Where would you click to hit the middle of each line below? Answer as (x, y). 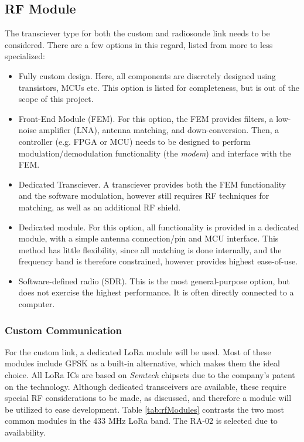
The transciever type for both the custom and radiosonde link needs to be (137, 33)
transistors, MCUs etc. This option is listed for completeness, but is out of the (159, 87)
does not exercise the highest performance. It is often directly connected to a (156, 292)
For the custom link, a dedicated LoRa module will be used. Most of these (138, 351)
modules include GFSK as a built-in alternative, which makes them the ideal (142, 363)
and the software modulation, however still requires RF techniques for (144, 195)
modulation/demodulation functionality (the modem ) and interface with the (155, 153)
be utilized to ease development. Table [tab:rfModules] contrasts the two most (144, 409)
